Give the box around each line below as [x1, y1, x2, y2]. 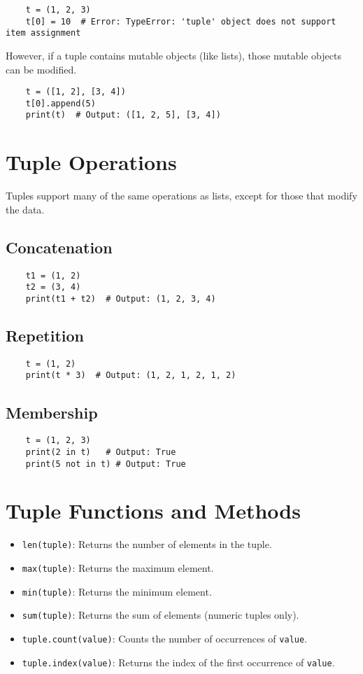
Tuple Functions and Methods [6, 496, 301, 525]
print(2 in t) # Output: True [25, 447, 176, 457]
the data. [6, 202, 45, 216]
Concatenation [6, 236, 113, 258]
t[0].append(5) [25, 98, 96, 108]
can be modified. [6, 62, 77, 76]
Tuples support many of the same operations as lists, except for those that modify [6, 188, 357, 203]
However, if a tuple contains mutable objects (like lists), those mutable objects [6, 48, 341, 62]
